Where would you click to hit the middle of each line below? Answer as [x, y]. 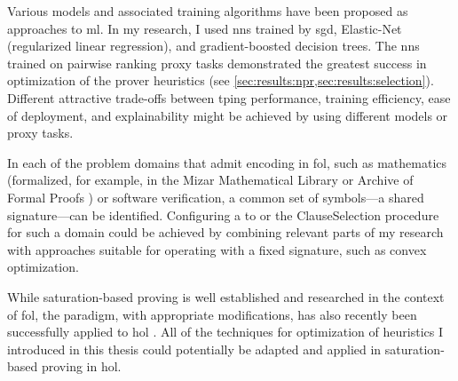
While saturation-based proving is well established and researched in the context [226, 296]
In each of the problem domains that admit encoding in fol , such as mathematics [227, 162]
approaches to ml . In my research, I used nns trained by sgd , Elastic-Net [205, 28]
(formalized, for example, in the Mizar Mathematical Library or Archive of [210, 180]
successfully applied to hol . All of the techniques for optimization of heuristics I [225, 332]
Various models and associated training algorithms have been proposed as [208, 11]
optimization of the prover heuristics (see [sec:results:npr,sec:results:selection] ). [221, 80]
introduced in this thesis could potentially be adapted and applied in [194, 349]
